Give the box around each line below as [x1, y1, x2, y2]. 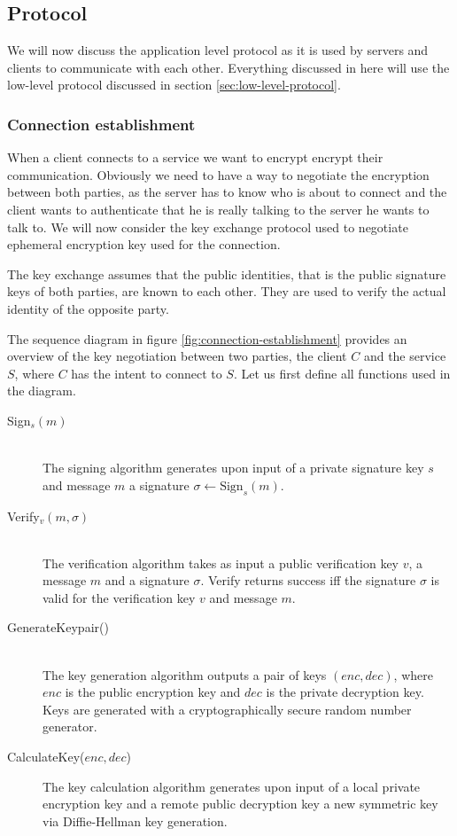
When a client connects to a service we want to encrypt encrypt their [7, 148, 383, 167]
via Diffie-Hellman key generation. [43, 811, 228, 830]
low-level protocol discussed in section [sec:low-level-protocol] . [7, 75, 341, 94]
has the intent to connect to [71, 363, 222, 382]
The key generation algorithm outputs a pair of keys [43, 665, 327, 684]
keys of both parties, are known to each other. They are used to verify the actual [7, 282, 446, 301]
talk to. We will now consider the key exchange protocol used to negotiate [7, 217, 408, 236]
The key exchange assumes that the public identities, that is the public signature [7, 264, 446, 283]
